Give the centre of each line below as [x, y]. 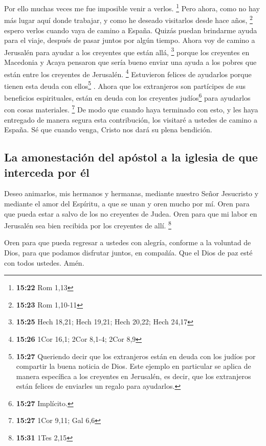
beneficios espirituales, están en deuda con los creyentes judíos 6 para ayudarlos [127, 97]
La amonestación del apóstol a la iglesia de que [131, 157]
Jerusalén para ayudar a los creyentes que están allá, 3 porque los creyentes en [127, 51]
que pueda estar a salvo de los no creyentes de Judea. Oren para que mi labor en [131, 213]
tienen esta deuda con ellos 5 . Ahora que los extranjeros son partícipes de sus [125, 85]
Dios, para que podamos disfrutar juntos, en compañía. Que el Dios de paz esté [128, 252]
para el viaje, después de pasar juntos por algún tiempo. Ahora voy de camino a [130, 40]
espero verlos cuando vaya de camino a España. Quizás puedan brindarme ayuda [131, 30]
